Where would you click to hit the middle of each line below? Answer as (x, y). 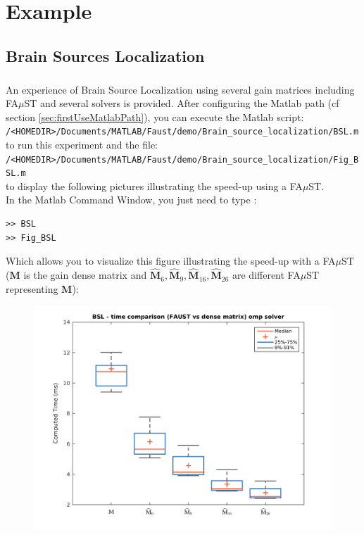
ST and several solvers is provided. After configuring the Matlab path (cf (182, 103)
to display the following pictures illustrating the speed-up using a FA (154, 185)
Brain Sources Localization (105, 55)
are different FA (266, 275)
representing (32, 288)
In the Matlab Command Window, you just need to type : (131, 200)
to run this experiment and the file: (82, 144)
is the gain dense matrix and (85, 275)
